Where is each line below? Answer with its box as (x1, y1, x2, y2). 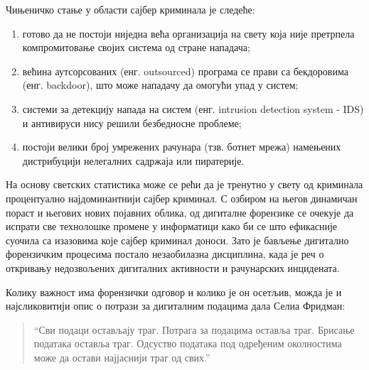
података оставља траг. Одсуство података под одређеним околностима (33, 336, 342, 351)
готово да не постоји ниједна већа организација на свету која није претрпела (22, 26, 355, 40)
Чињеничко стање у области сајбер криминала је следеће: (6, 2, 255, 16)
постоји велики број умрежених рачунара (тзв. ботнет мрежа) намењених (22, 139, 341, 154)
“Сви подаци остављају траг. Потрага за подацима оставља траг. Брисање (33, 322, 355, 337)
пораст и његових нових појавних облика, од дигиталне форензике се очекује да (6, 205, 354, 219)
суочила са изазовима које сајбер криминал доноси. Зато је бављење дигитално (6, 232, 349, 247)
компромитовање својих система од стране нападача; (22, 40, 250, 55)
